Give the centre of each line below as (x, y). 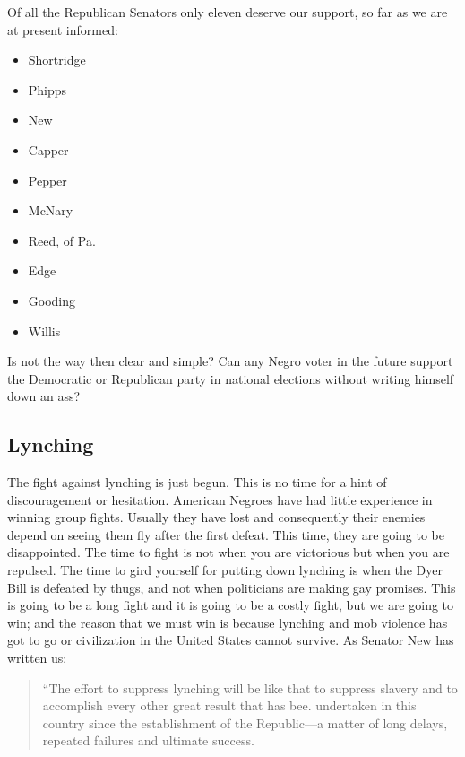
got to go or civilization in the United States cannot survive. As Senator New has (231, 640)
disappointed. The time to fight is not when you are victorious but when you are (228, 552)
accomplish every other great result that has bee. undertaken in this (229, 705)
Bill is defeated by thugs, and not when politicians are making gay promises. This (232, 587)
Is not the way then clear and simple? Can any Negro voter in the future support (230, 361)
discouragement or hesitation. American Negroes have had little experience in (220, 499)
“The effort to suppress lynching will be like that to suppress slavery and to (250, 687)
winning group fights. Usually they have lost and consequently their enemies (216, 517)
